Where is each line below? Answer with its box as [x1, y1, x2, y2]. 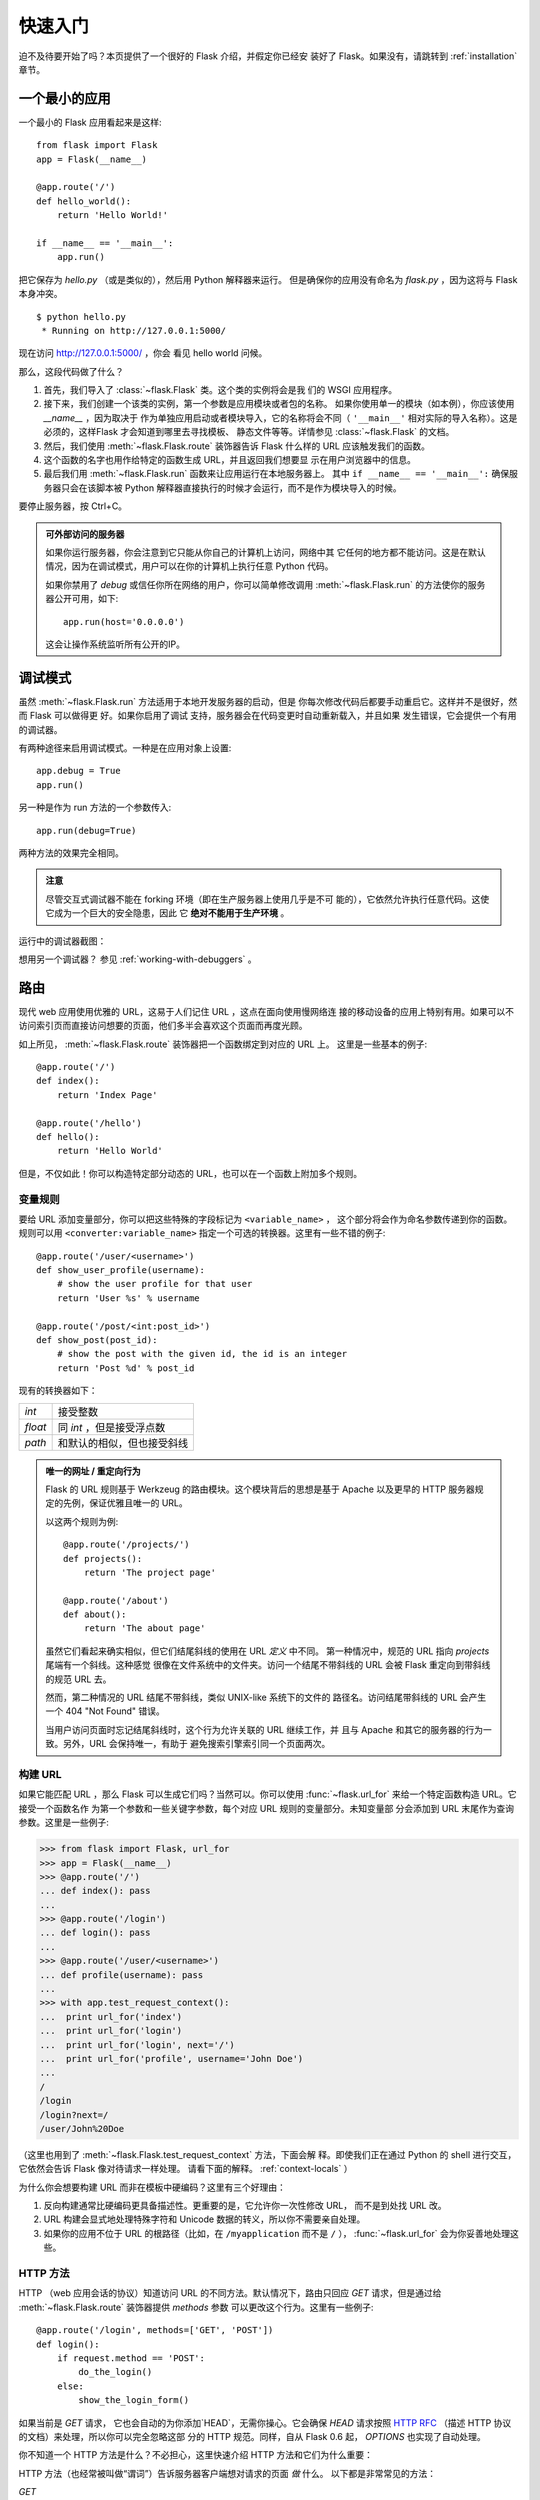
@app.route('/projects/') [63, 1539, 190, 1550]
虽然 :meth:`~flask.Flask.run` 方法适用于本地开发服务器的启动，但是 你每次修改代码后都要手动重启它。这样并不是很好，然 [18, 695, 518, 707]
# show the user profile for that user [56, 1278, 253, 1290]
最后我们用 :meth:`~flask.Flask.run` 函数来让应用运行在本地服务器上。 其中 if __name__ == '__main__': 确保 [43, 468, 510, 480]
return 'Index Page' [56, 1089, 158, 1100]
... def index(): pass [39, 1885, 151, 1897]
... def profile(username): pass [39, 1969, 204, 1980]
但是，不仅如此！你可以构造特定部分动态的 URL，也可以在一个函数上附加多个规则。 [18, 1167, 363, 1179]
